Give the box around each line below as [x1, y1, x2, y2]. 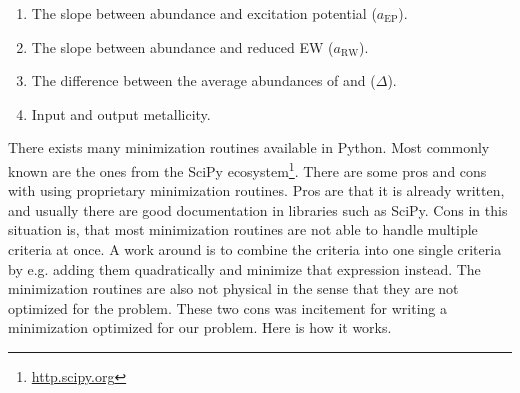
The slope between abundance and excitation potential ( [31, 3, 377, 23]
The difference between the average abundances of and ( [31, 70, 376, 91]
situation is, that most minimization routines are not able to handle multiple [8, 219, 478, 240]
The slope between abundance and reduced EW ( [31, 36, 334, 57]
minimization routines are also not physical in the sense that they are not [8, 278, 459, 299]
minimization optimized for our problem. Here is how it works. [8, 317, 392, 338]
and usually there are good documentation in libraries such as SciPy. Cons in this [8, 199, 508, 220]
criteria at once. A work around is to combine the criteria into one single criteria [8, 239, 502, 259]
